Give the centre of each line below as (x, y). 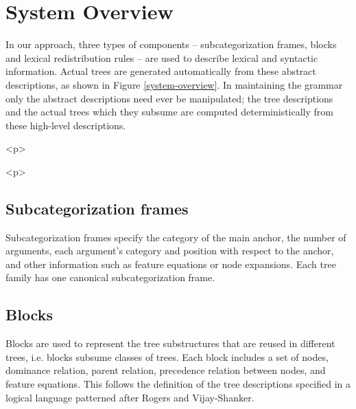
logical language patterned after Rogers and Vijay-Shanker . (130, 397)
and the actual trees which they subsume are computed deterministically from (170, 112)
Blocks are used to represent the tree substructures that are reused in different (170, 343)
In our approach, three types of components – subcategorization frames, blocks (171, 44)
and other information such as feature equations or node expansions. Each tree (171, 264)
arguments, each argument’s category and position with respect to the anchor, (170, 251)
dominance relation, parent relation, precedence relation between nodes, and (166, 370)
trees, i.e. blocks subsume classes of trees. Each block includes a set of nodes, (167, 356)
